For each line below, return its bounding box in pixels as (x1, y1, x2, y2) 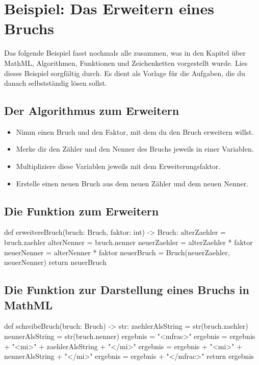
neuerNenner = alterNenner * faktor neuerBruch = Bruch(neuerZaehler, (4, 247, 230, 257)
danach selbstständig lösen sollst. (4, 78, 107, 88)
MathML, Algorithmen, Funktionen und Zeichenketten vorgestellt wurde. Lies (4, 57, 248, 68)
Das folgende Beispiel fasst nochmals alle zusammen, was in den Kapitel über (4, 47, 246, 58)
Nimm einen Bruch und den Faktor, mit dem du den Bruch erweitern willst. (16, 126, 254, 137)
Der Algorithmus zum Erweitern (4, 103, 179, 118)
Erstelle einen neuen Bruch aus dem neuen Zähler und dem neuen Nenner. (16, 178, 249, 188)
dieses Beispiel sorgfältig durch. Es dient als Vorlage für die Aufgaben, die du (4, 67, 245, 78)
